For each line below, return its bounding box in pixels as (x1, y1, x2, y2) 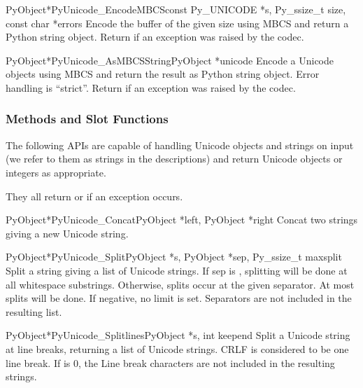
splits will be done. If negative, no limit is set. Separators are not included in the (6, 291, 352, 305)
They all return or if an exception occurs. (6, 188, 183, 203)
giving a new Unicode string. (6, 226, 129, 240)
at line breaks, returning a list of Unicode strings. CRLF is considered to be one (6, 341, 349, 356)
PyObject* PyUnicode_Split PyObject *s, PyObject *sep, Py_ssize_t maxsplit (6, 249, 342, 264)
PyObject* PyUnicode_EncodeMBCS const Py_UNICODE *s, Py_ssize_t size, (6, 2, 346, 16)
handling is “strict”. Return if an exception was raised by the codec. (6, 80, 296, 95)
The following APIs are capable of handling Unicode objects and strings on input (6, 137, 354, 152)
